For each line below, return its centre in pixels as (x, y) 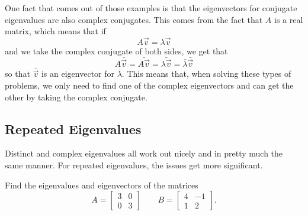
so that (17, 74)
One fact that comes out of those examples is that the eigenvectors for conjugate (151, 8)
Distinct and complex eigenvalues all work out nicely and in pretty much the (144, 153)
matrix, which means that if (55, 31)
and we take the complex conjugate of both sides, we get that (116, 51)
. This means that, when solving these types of (206, 74)
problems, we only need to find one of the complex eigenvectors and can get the (149, 85)
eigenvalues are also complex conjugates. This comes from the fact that (134, 19)
